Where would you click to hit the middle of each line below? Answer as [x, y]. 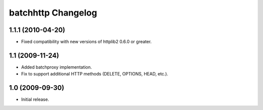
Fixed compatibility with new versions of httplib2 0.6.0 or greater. [86, 42]
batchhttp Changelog [53, 13]
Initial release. [35, 99]
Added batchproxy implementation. [56, 67]
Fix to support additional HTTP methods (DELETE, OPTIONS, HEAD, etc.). [95, 74]
